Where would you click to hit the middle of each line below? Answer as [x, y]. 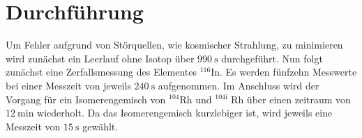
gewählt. [100, 126]
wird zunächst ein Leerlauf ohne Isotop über [100, 58]
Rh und [196, 99]
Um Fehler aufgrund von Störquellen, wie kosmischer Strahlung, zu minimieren [174, 45]
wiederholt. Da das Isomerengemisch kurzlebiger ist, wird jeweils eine [185, 113]
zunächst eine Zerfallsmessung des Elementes [101, 72]
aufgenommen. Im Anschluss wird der [239, 85]
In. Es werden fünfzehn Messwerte [284, 72]
